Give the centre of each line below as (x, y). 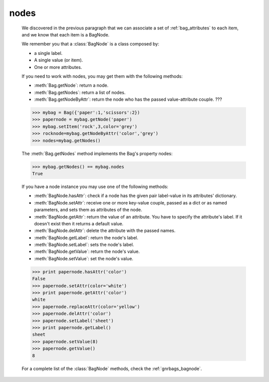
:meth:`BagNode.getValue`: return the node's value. (87, 251)
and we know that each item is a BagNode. (66, 34)
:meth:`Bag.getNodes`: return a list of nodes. (80, 92)
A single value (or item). (59, 60)
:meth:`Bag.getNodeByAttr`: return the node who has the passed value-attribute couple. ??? (128, 99)
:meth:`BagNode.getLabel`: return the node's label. (86, 237)
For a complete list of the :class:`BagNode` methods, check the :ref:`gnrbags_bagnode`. (112, 369)
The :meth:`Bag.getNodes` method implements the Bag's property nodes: (97, 153)
